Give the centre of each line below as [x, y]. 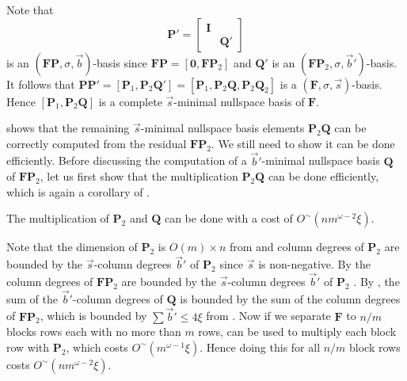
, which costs [97, 347]
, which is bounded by [93, 316]
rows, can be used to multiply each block [297, 331]
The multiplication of [58, 218]
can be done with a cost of [228, 218]
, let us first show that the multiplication [139, 176]
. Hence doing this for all [260, 347]
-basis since [120, 62]
